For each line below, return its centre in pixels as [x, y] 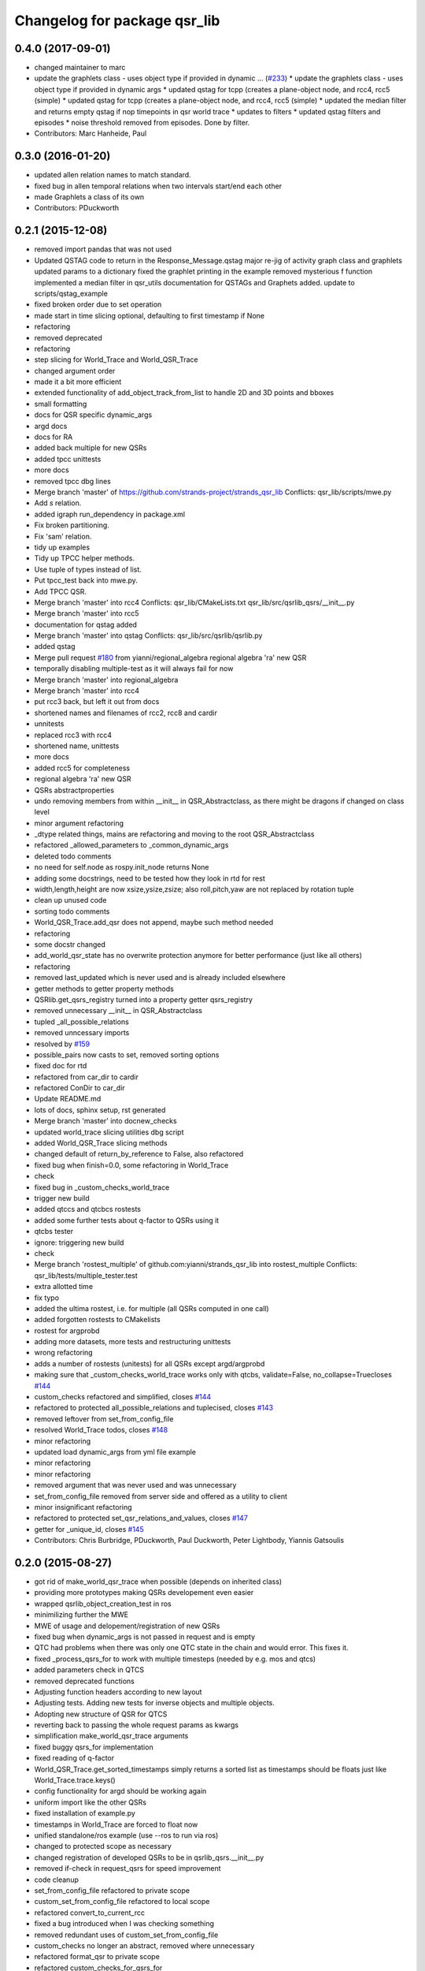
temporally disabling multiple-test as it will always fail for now [134, 669]
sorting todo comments [72, 911]
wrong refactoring [64, 1353]
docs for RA [54, 437]
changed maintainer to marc [80, 68]
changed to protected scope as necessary [103, 1846]
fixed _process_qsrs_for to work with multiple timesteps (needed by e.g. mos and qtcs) [175, 1659]
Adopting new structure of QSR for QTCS [101, 1714]
